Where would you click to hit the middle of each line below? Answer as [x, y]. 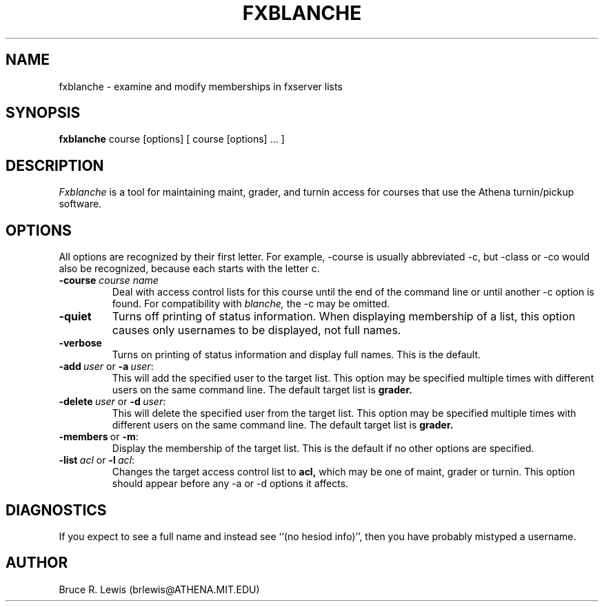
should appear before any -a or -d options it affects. [230, 484]
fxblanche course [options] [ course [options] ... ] [172, 139]
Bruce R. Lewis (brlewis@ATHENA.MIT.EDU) [159, 589]
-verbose [80, 343]
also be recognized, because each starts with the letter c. [189, 269]
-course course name [109, 280]
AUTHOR [37, 563]
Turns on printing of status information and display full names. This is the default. [296, 355]
